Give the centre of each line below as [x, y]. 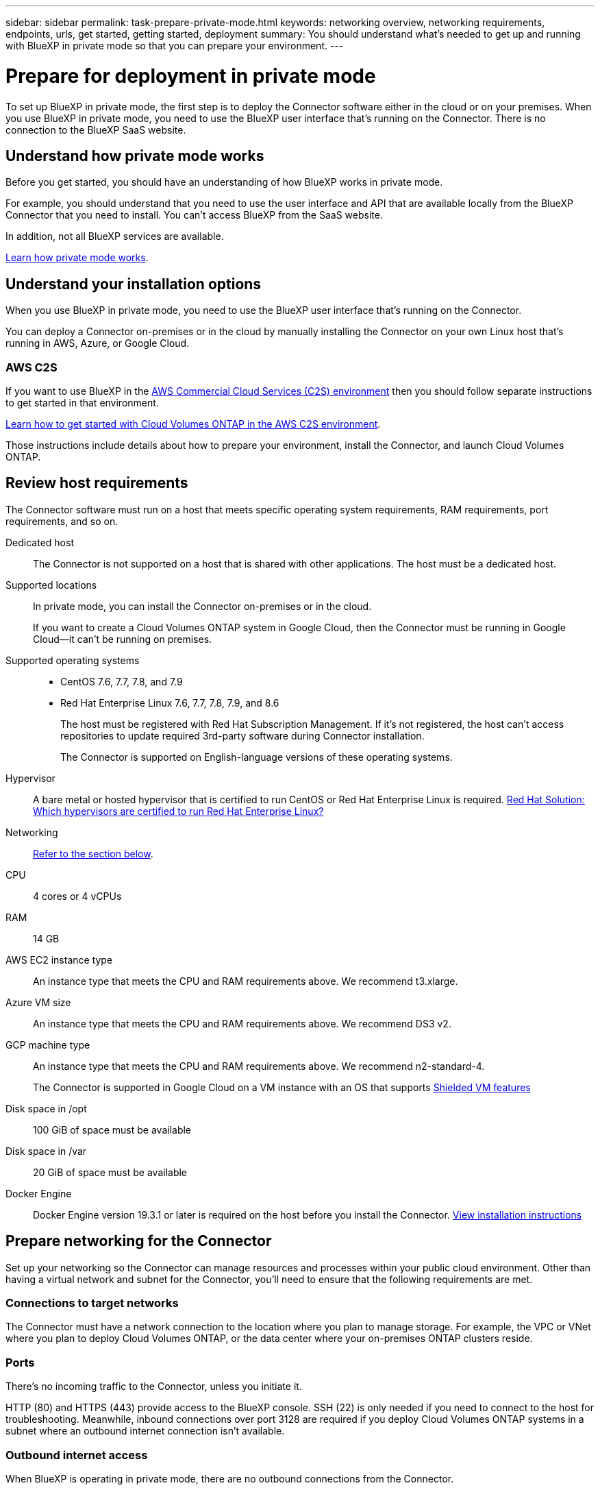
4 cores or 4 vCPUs [77, 896]
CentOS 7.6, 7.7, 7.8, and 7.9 [122, 681]
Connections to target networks [92, 1303]
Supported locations [51, 585]
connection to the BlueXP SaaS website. [96, 130]
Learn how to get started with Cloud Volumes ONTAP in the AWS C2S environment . [193, 424]
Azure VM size [38, 1002]
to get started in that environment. [82, 402]
